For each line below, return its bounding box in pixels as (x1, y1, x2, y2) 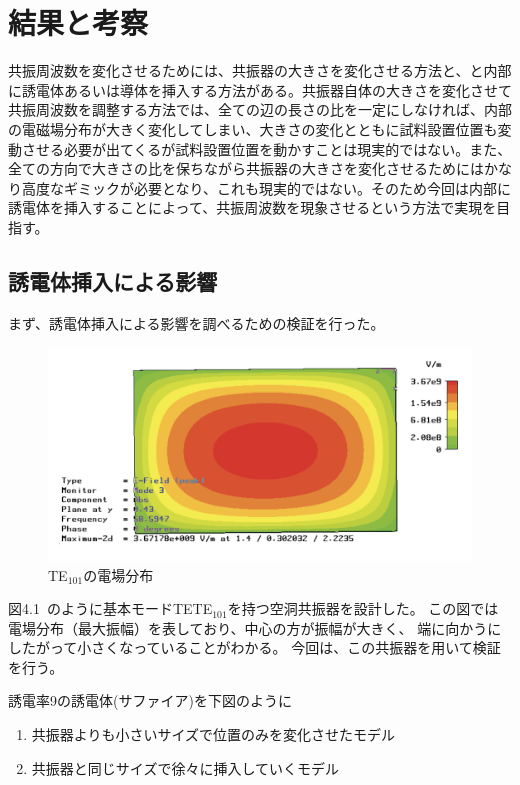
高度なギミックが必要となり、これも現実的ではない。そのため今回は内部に (21, 177, 512, 198)
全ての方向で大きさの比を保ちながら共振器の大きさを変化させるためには (8, 158, 484, 179)
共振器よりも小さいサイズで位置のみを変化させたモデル (31, 724, 396, 745)
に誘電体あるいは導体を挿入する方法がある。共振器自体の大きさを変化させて (8, 79, 512, 100)
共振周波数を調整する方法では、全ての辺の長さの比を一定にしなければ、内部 (8, 99, 512, 120)
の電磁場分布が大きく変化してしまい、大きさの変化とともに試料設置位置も (8, 118, 498, 139)
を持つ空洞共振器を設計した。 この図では (227, 598, 499, 619)
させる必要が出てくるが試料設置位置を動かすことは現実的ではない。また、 (21, 138, 512, 159)
